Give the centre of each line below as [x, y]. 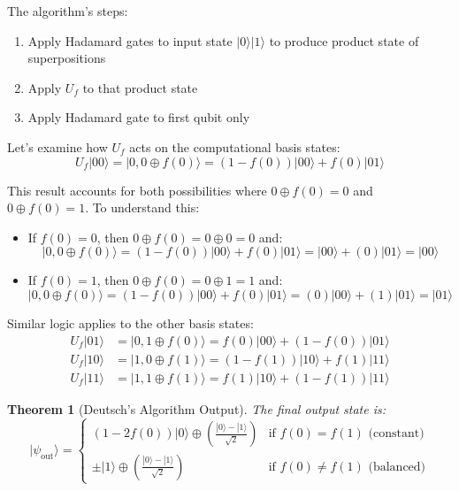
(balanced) [397, 467]
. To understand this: [142, 207]
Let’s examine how [57, 146]
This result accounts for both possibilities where [137, 190]
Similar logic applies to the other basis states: [130, 322]
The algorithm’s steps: [68, 11]
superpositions [67, 58]
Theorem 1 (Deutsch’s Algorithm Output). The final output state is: [197, 408]
